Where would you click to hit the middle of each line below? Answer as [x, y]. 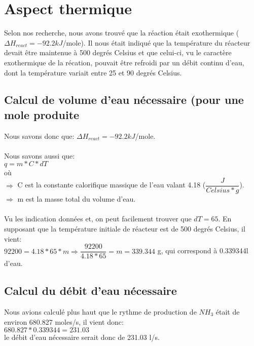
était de [228, 311]
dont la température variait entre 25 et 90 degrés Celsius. [93, 72]
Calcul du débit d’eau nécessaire [90, 291]
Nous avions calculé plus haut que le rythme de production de [100, 311]
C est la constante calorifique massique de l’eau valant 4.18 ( [112, 185]
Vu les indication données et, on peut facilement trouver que [98, 219]
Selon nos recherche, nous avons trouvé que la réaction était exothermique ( [122, 33]
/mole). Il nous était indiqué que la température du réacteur [156, 42]
